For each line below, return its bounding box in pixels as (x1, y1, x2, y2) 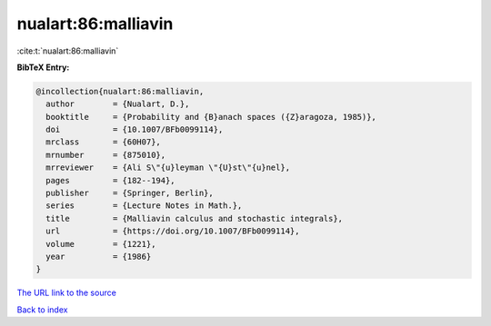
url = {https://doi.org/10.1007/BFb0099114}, (45, 226, 300, 236)
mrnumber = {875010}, (45, 150, 166, 160)
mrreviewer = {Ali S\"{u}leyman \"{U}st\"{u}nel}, (45, 163, 291, 173)
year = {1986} (45, 252, 152, 262)
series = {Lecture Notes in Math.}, (45, 201, 243, 211)
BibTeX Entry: (16, 62, 70, 73)
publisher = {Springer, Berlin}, (45, 188, 214, 199)
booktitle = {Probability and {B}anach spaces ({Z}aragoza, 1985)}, (45, 112, 377, 122)
